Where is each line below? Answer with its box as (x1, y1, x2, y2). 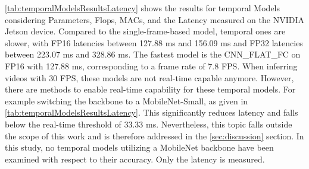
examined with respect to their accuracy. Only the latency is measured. (5, 152, 265, 165)
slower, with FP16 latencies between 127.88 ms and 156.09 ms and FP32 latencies (5, 36, 303, 49)
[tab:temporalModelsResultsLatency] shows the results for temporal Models (5, 2, 280, 14)
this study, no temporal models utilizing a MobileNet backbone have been (5, 141, 274, 154)
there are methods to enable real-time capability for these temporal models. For (5, 83, 296, 95)
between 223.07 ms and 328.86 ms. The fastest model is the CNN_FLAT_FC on (5, 48, 301, 60)
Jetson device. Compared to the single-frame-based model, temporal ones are (5, 25, 286, 37)
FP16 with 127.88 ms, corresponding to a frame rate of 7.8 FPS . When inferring (5, 59, 298, 72)
